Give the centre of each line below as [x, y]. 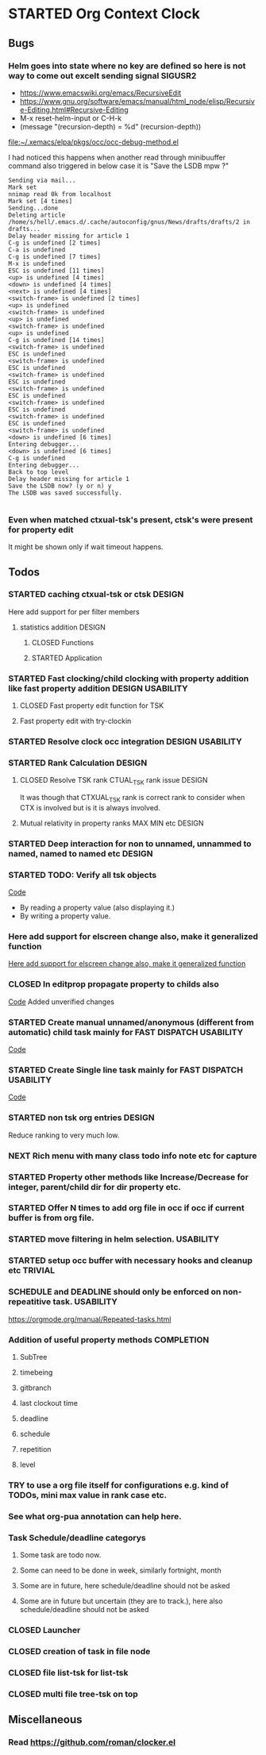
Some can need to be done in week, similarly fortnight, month [120, 1570]
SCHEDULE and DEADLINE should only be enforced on [115, 1292]
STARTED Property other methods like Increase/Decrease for [128, 1177]
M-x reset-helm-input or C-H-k [71, 118]
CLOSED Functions [62, 642]
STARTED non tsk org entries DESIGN [81, 1118]
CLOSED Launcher [44, 1630]
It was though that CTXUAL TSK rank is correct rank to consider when [132, 799]
